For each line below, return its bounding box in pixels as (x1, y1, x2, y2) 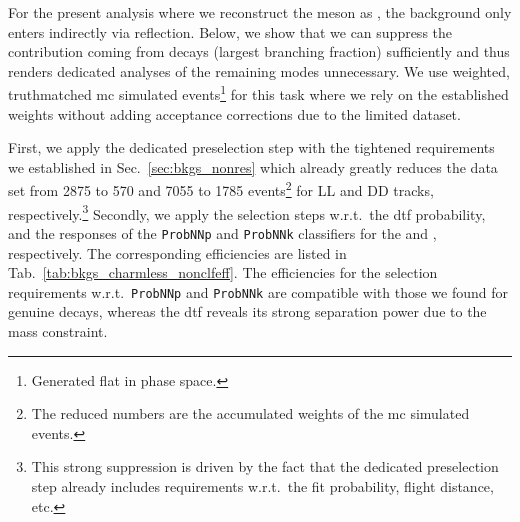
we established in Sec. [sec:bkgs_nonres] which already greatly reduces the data (8, 156, 498, 177)
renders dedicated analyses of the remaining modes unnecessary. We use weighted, (8, 60, 510, 81)
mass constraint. (8, 321, 108, 341)
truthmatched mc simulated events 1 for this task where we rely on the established (8, 81, 509, 105)
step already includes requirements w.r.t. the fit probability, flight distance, (31, 475, 494, 496)
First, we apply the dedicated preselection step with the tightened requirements (8, 137, 495, 158)
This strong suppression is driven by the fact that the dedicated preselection (31, 456, 499, 477)
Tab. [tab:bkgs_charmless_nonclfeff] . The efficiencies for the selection (8, 262, 438, 283)
